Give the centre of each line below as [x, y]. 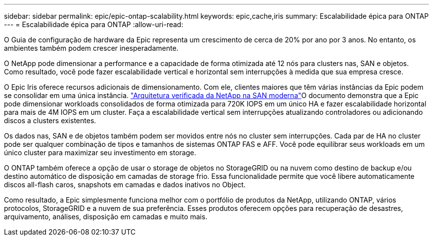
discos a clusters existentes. [50, 120]
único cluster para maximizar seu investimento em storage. [100, 153]
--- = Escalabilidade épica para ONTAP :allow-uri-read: [94, 24]
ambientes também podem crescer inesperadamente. [91, 48]
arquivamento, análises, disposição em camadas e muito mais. [106, 217]
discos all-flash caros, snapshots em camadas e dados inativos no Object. [125, 185]
